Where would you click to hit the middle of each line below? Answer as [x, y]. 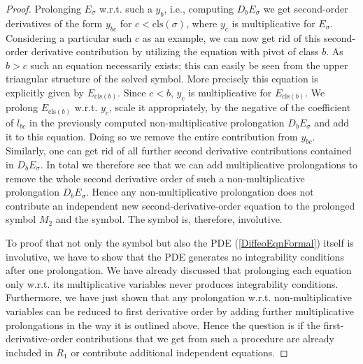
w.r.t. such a [126, 8]
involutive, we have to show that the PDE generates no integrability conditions [175, 256]
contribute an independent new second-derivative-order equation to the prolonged [180, 205]
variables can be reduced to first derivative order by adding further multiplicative [180, 311]
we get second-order [306, 8]
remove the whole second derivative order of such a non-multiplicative [155, 178]
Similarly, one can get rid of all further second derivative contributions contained [179, 151]
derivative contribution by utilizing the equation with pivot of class [175, 51]
